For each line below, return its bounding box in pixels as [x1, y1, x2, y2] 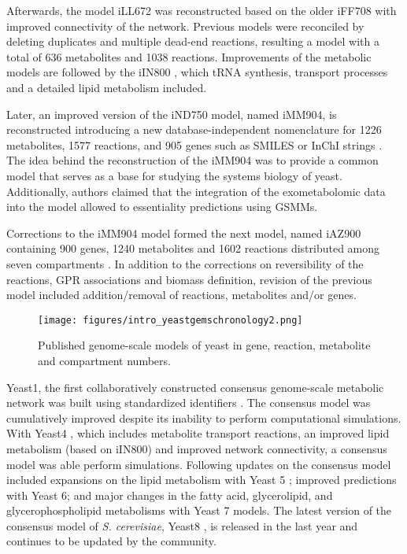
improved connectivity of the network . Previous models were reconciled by [6, 17, 364, 34]
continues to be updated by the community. [6, 533, 216, 549]
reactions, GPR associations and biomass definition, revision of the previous [6, 271, 372, 287]
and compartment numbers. [38, 352, 171, 368]
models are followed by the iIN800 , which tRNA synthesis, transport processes [6, 64, 388, 80]
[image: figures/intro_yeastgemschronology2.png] [38, 314, 303, 326]
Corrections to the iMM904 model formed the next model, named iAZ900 [6, 224, 361, 241]
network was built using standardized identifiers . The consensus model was [6, 394, 371, 411]
